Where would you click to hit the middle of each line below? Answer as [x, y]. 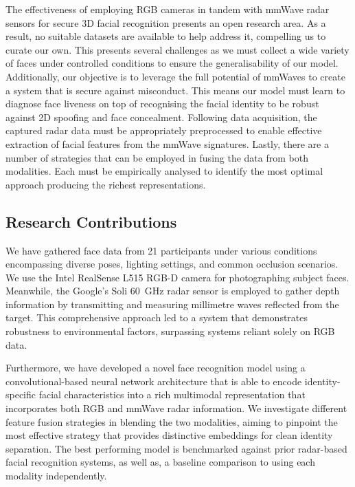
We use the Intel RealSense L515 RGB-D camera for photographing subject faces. [177, 277]
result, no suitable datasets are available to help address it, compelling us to [166, 36]
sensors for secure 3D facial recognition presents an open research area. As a [166, 22]
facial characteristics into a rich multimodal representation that [172, 394]
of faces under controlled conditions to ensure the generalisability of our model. [172, 63]
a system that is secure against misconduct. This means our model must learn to [175, 90]
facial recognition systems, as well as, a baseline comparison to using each [160, 462]
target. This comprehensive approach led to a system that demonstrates [157, 317]
